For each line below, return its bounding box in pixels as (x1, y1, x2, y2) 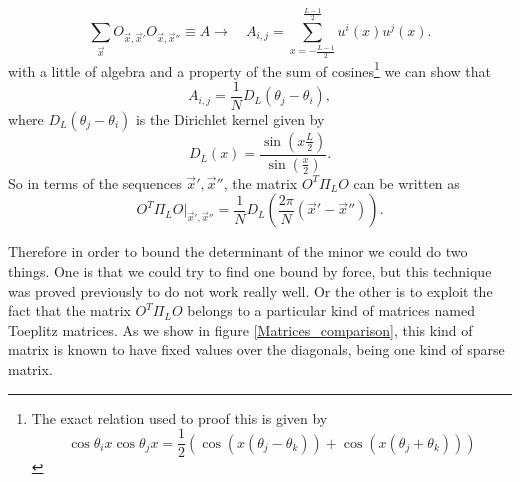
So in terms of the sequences (8, 172, 182, 193)
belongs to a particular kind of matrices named (187, 300, 475, 321)
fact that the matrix (8, 300, 131, 321)
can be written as (353, 172, 460, 193)
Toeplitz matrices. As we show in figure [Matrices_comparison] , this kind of (8, 319, 473, 340)
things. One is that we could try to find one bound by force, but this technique (8, 260, 492, 281)
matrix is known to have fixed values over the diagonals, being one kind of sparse (8, 339, 505, 360)
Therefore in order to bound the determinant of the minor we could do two (8, 241, 468, 262)
